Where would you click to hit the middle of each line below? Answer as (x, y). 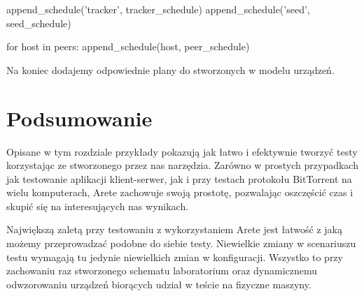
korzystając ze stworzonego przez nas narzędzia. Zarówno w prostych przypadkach (182, 165)
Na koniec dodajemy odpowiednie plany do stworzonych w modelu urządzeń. (170, 69)
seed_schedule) (39, 23)
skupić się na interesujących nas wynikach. (98, 206)
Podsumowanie (79, 118)
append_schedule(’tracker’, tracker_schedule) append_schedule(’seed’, (158, 9)
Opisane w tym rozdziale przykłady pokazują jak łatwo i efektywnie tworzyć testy (182, 151)
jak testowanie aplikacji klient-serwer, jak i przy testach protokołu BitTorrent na (179, 178)
